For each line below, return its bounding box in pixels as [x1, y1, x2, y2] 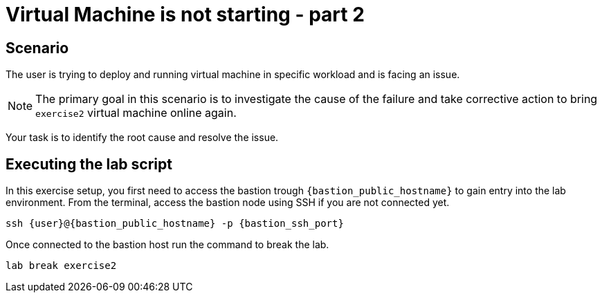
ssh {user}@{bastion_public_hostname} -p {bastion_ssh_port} [6, 218, 344, 230]
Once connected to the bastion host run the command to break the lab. [6, 239, 329, 251]
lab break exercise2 [6, 260, 117, 272]
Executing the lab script [6, 155, 172, 173]
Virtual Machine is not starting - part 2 [6, 3, 365, 26]
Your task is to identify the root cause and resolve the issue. [6, 131, 279, 144]
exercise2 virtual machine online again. [35, 106, 237, 120]
